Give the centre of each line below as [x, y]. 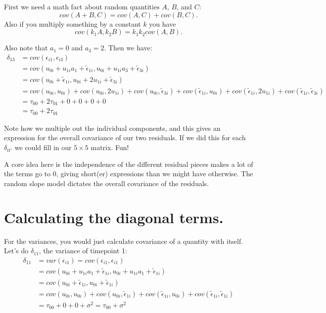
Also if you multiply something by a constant [72, 23]
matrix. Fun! [110, 147]
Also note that [26, 48]
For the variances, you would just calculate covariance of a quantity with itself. [124, 241]
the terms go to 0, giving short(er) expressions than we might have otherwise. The [129, 174]
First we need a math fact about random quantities [82, 6]
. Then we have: [128, 48]
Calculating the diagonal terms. [114, 217]
